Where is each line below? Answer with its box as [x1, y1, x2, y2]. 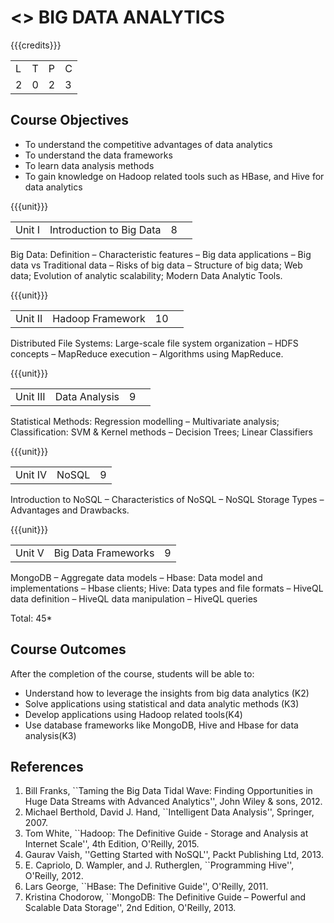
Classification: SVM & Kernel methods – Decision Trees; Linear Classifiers [10, 426, 313, 438]
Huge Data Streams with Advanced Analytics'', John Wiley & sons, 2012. [24, 796, 323, 808]
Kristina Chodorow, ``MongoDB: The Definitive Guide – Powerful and [24, 891, 307, 903]
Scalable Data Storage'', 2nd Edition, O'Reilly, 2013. [24, 902, 237, 914]
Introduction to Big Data [49, 222, 162, 236]
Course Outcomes [10, 641, 127, 658]
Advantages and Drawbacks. [10, 504, 130, 516]
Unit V [15, 546, 45, 560]
